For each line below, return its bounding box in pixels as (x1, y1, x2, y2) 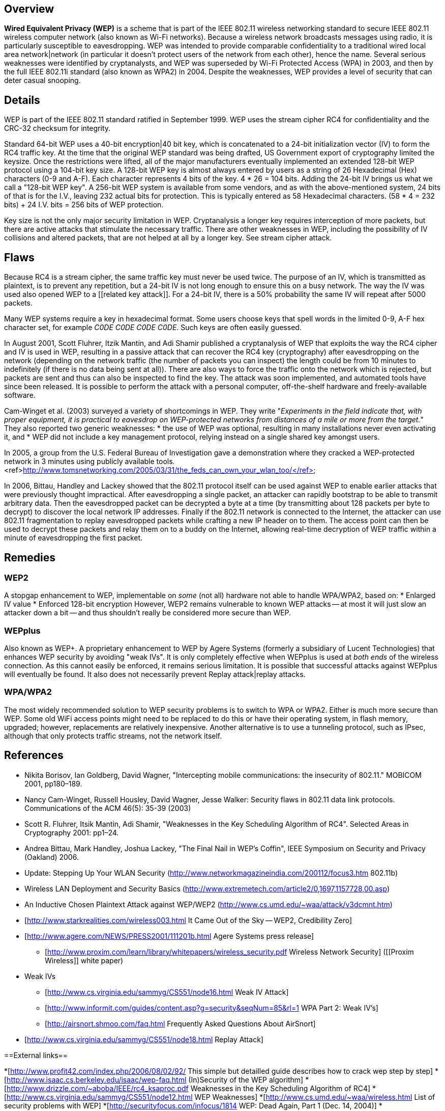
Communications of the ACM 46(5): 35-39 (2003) (24, 803, 191, 812)
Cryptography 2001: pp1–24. (24, 828, 119, 837)
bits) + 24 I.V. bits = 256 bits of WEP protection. (4, 200, 164, 209)
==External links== (4, 1050, 68, 1060)
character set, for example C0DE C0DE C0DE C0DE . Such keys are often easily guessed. (4, 323, 302, 332)
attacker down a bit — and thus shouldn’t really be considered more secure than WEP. (4, 608, 291, 617)
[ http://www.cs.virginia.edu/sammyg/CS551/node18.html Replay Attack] (24, 1035, 263, 1044)
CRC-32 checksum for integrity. (4, 124, 111, 133)
